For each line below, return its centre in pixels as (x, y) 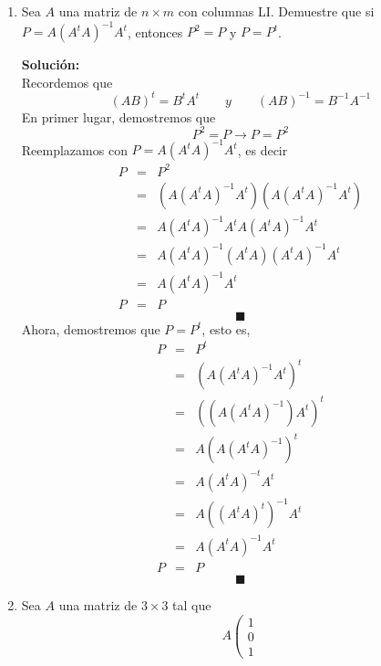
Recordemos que (67, 82)
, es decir (263, 149)
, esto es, (226, 328)
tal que (192, 604)
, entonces (155, 32)
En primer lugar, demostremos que (118, 116)
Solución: (51, 64)
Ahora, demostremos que (91, 328)
